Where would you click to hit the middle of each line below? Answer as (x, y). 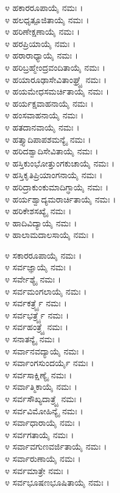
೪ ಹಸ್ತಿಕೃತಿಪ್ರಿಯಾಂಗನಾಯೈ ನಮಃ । (54, 175)
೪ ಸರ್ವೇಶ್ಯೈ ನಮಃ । (33, 279)
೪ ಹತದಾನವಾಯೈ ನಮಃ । (42, 127)
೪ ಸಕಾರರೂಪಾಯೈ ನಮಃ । (43, 255)
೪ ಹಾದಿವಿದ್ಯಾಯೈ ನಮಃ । (41, 222)
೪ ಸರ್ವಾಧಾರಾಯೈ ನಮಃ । (43, 423)
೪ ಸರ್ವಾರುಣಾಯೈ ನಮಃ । (43, 458)
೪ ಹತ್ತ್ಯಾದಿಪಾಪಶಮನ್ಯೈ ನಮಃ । (48, 139)
